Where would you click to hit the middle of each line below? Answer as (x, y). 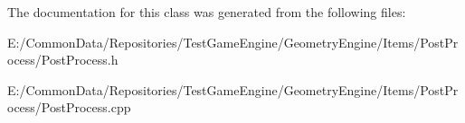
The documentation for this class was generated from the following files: (207, 12)
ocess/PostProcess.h (63, 60)
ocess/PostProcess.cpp (69, 107)
